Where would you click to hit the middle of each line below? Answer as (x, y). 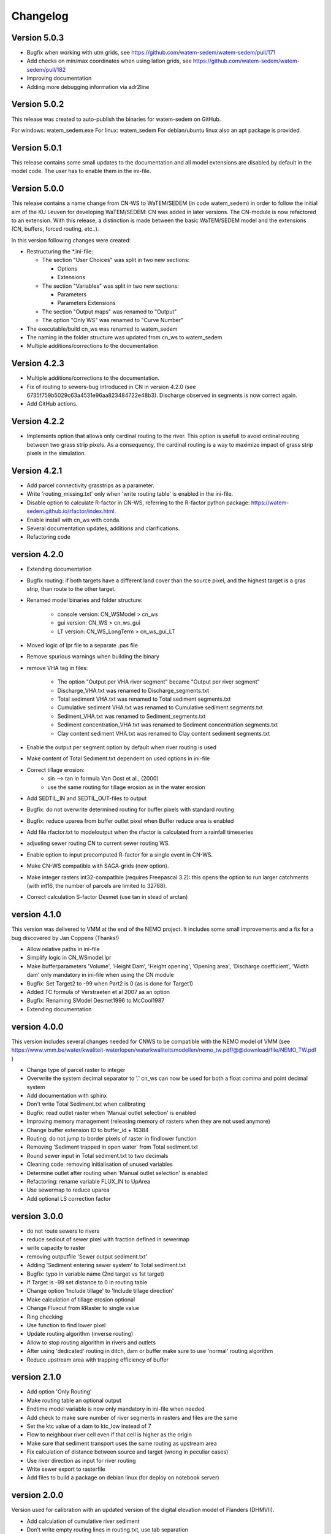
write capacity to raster (56, 1248)
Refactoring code (48, 537)
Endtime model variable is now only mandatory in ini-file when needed (116, 1409)
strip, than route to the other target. (71, 589)
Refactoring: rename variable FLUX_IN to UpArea (88, 1181)
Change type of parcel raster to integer (76, 1070)
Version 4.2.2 (38, 421)
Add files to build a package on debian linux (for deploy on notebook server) (123, 1478)
